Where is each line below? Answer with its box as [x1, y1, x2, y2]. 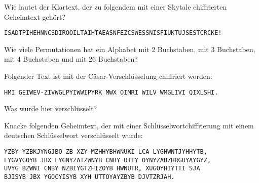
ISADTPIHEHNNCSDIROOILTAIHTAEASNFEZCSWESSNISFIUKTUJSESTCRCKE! [4, 29, 222, 37]
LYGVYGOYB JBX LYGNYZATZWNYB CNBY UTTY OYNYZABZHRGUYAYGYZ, [4, 156, 211, 164]
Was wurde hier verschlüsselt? [4, 103, 97, 114]
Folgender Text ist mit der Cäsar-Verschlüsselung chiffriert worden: [4, 71, 212, 81]
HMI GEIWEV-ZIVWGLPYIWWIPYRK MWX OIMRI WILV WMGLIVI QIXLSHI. [4, 88, 218, 96]
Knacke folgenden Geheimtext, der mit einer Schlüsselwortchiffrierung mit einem [4, 120, 254, 130]
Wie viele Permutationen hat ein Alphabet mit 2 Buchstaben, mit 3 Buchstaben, [4, 43, 255, 54]
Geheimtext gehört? [4, 11, 66, 22]
